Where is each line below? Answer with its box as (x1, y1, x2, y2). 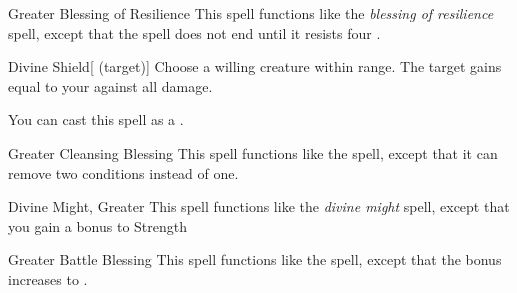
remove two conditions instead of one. (8, 162, 239, 183)
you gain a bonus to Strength (8, 215, 188, 236)
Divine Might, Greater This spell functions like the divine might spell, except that (8, 196, 510, 217)
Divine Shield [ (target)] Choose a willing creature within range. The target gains (8, 56, 502, 77)
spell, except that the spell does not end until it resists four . (8, 22, 381, 43)
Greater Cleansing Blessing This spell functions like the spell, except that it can (8, 142, 498, 163)
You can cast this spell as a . (8, 109, 184, 130)
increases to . (8, 268, 88, 289)
